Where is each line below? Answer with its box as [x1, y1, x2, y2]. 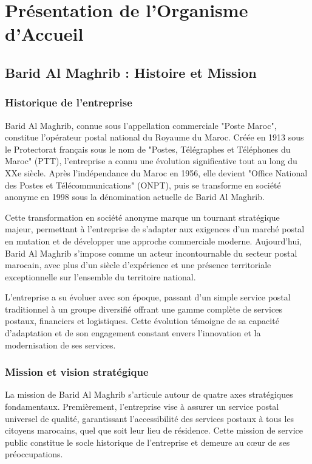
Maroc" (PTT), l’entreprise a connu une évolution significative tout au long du [5, 154, 297, 167]
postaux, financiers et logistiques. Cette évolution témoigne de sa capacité [5, 314, 279, 327]
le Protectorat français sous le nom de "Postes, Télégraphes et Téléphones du [5, 142, 291, 155]
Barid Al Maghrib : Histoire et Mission [5, 63, 257, 81]
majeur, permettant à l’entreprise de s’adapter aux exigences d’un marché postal [5, 223, 305, 235]
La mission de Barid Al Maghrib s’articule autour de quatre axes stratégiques [5, 388, 293, 401]
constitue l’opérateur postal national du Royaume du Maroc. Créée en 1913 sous [5, 131, 304, 144]
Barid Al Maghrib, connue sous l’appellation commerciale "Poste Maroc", [5, 119, 277, 131]
